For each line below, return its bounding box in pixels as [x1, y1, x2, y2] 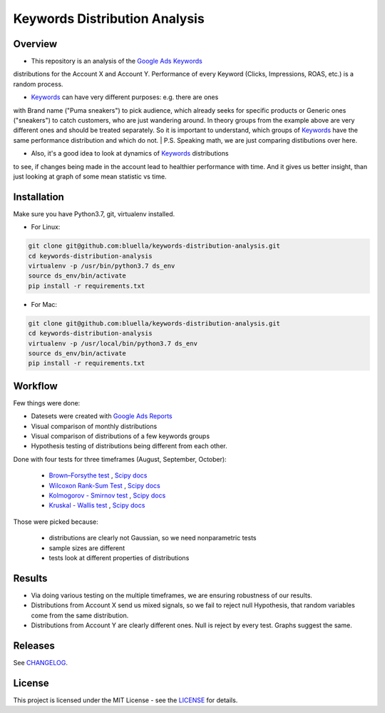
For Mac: [31, 300, 57, 308]
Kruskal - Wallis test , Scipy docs [48, 501, 145, 510]
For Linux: [31, 223, 61, 231]
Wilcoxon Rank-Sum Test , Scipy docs [48, 481, 160, 490]
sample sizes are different [48, 543, 125, 552]
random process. [13, 79, 63, 89]
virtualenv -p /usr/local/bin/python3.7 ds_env [28, 339, 197, 348]
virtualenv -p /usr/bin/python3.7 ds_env [28, 262, 175, 270]
